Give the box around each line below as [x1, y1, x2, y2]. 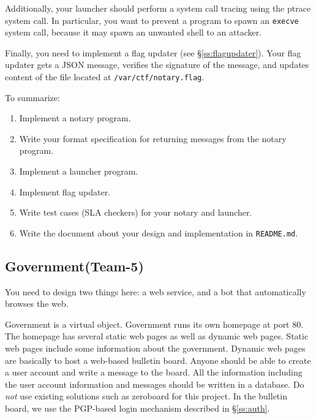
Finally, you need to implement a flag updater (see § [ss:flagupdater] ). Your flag [5, 46, 301, 59]
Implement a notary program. [19, 111, 131, 124]
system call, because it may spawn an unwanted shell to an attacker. [5, 26, 262, 39]
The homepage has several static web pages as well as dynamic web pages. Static [5, 330, 309, 342]
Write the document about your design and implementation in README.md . [19, 226, 298, 239]
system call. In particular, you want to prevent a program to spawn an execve [5, 13, 299, 26]
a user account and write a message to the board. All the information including [5, 366, 303, 379]
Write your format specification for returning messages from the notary [19, 132, 287, 145]
